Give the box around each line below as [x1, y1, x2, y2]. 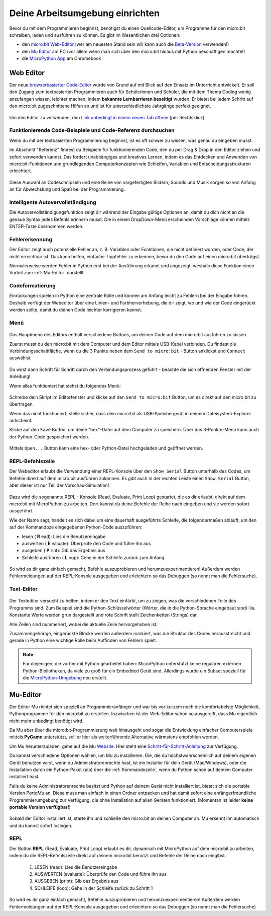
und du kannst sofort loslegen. [9, 822, 73, 828]
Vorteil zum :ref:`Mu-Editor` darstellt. [9, 270, 85, 276]
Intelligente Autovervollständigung [9, 199, 96, 206]
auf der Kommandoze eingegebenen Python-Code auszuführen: [9, 524, 143, 530]
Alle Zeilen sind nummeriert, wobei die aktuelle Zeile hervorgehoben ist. [9, 621, 158, 627]
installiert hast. [9, 774, 40, 780]
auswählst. [9, 355, 32, 361]
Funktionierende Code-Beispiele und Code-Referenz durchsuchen [9, 127, 175, 134]
